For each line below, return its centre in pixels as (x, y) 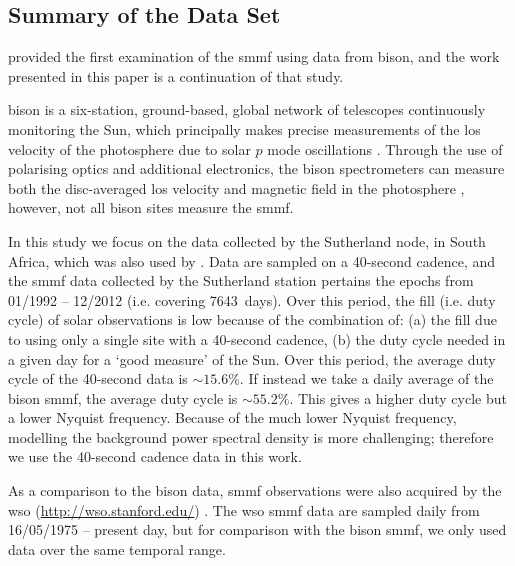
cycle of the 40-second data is (98, 378)
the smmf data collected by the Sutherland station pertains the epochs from (241, 280)
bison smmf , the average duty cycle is (123, 397)
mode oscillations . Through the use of (385, 148)
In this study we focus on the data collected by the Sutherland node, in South (247, 240)
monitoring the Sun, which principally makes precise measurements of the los (244, 128)
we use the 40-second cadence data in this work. (155, 456)
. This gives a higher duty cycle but (398, 397)
